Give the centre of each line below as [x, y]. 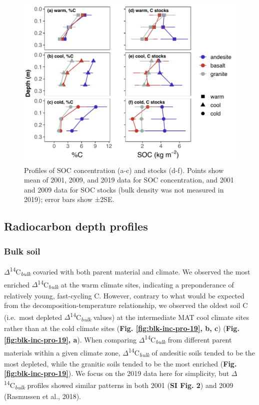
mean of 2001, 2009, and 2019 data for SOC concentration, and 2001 [129, 180]
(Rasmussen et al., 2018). [43, 396]
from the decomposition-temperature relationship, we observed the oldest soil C [126, 305]
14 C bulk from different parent [188, 339]
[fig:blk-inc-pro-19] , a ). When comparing [70, 339]
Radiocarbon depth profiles [76, 226]
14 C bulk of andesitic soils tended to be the [192, 352]
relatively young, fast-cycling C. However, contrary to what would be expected [124, 295]
